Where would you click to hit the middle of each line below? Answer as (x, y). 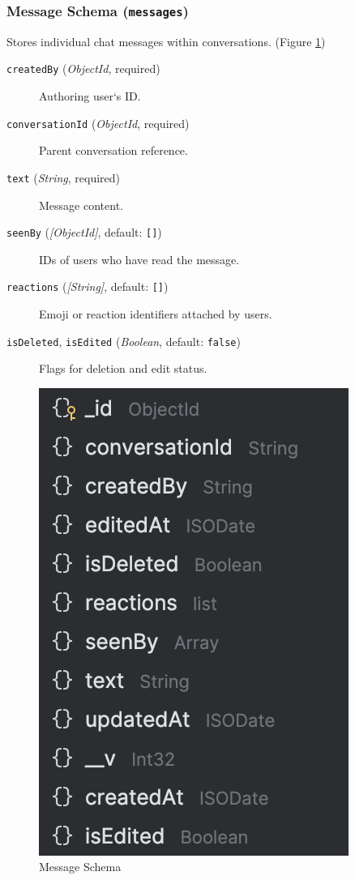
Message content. (81, 205)
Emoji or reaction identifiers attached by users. (156, 314)
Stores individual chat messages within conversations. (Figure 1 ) (166, 41)
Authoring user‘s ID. (90, 96)
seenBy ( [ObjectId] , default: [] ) (84, 232)
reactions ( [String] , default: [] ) (88, 286)
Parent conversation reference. (113, 150)
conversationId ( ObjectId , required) (98, 123)
